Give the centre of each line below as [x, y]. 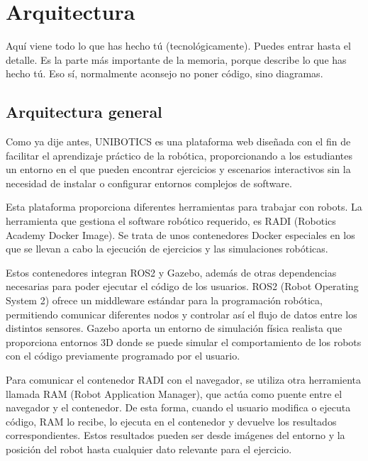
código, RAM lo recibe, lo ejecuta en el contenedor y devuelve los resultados [171, 421]
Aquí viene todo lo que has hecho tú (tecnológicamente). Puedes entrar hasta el [178, 46]
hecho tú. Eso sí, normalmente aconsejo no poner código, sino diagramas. [165, 73]
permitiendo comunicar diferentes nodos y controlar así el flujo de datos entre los [182, 314]
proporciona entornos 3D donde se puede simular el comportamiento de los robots [184, 341]
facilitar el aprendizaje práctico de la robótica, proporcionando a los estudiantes [179, 155]
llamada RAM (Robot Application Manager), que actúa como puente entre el [174, 393]
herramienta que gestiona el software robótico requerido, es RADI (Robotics [171, 221]
